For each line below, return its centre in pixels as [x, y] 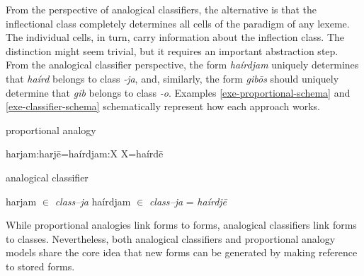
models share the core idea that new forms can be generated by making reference [182, 252]
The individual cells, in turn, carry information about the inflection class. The [175, 37]
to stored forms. [40, 266]
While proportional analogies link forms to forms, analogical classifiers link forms [181, 225]
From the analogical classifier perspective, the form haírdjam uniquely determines [182, 65]
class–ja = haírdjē [188, 201]
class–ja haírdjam [93, 201]
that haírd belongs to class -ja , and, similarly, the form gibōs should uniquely [172, 78]
